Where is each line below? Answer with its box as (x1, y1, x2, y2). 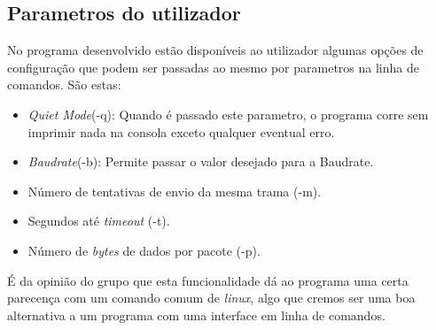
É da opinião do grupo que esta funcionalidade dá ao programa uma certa (7, 271, 409, 289)
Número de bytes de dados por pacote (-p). (27, 241, 261, 259)
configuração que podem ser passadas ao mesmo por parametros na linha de (7, 58, 419, 76)
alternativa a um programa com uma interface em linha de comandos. (7, 305, 385, 324)
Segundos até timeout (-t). (27, 211, 170, 230)
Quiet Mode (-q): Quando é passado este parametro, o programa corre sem (27, 104, 429, 123)
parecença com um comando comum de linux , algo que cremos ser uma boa (7, 288, 416, 307)
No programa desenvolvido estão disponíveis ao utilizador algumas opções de (7, 41, 424, 59)
